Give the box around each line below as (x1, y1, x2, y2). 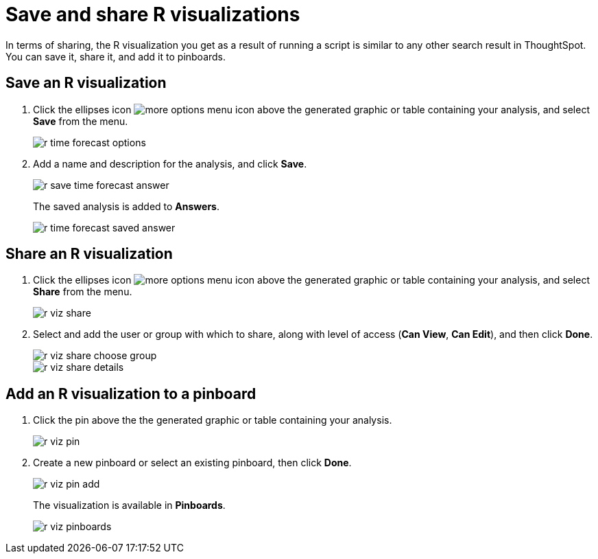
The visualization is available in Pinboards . (33, 499, 226, 512)
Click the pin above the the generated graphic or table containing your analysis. (33, 414, 392, 426)
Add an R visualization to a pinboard (5, 385, 256, 402)
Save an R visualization (5, 74, 167, 92)
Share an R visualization (5, 245, 173, 263)
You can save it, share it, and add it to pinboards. (5, 50, 226, 62)
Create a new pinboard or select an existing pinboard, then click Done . (33, 457, 352, 469)
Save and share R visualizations (5, 3, 300, 26)
